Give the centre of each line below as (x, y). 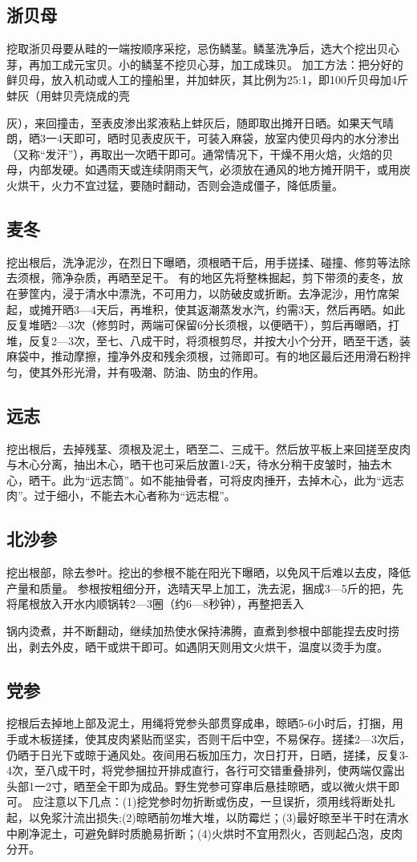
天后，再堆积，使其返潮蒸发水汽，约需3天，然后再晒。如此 (250, 309)
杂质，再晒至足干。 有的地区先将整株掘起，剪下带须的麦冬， (233, 278)
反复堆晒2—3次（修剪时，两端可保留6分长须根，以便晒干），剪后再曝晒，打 (203, 325)
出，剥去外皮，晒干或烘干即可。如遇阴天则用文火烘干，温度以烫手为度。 (197, 646)
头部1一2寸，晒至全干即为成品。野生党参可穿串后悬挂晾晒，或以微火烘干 (197, 785)
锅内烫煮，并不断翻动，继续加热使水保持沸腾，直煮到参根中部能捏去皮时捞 (203, 631)
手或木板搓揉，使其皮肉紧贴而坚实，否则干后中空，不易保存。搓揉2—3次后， (208, 739)
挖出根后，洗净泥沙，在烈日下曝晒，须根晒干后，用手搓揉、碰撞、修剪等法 (203, 262)
